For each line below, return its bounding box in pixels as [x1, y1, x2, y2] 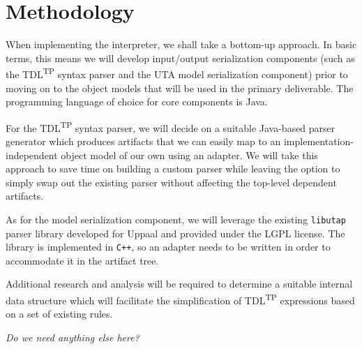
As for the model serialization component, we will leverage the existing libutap [6, 211, 346, 226]
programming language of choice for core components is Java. [6, 94, 268, 109]
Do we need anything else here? [6, 329, 139, 344]
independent [6, 147, 58, 162]
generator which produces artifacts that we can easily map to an [6, 134, 281, 148]
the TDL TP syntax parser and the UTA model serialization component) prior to [6, 65, 348, 81]
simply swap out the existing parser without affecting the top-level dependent [6, 174, 337, 189]
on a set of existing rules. [6, 306, 113, 321]
